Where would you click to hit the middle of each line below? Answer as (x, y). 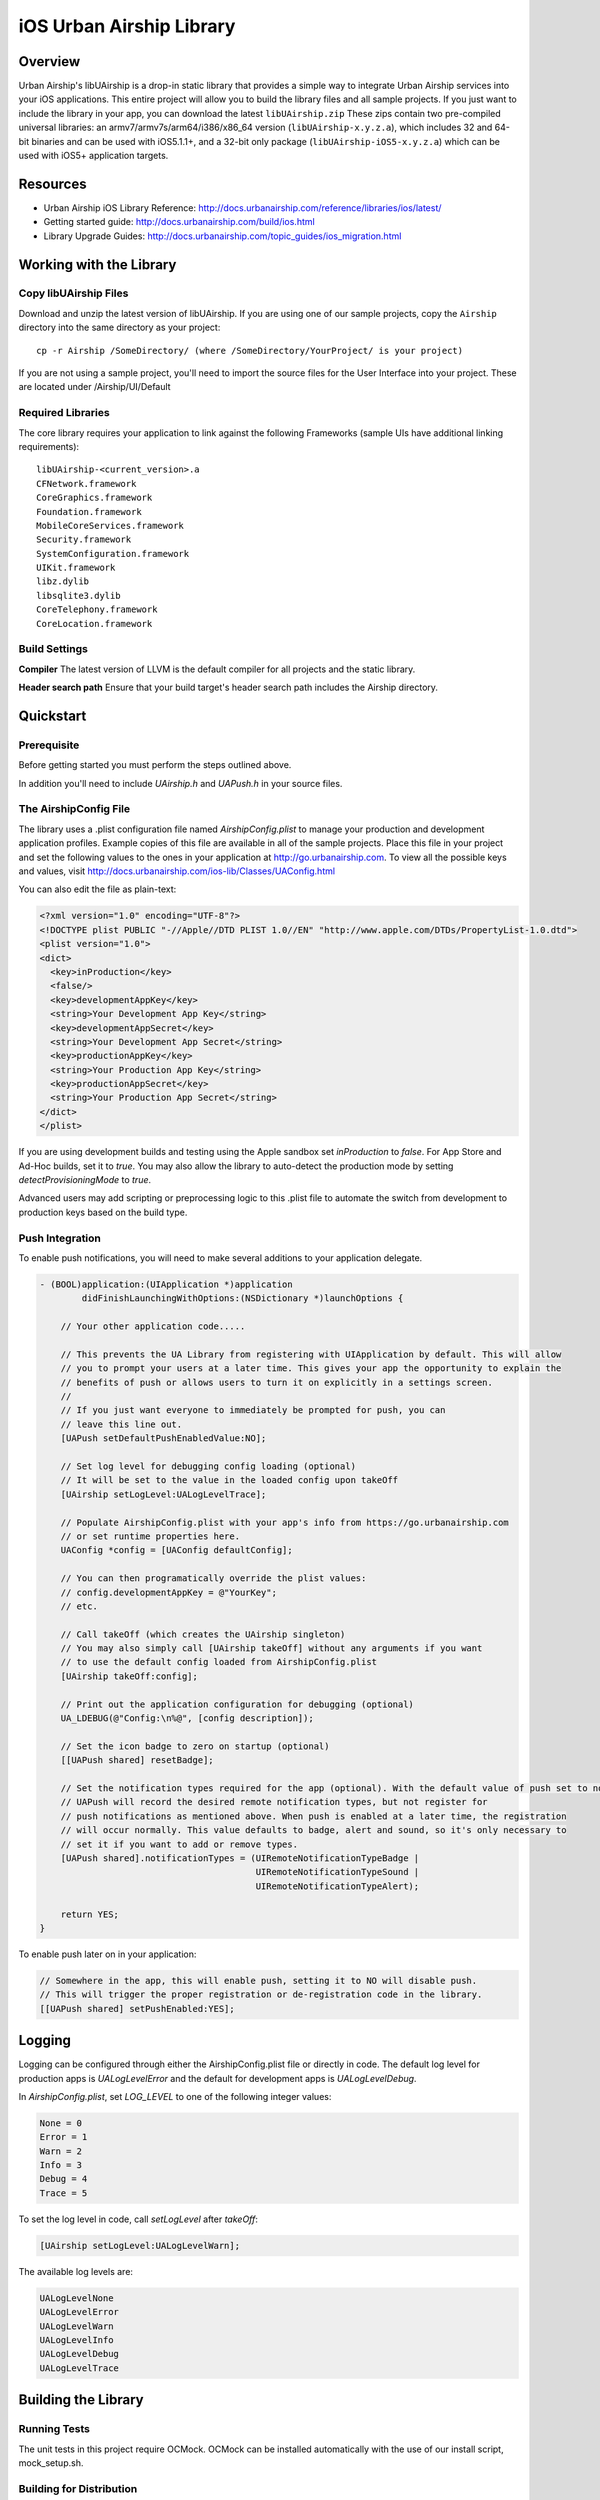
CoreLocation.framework (94, 623)
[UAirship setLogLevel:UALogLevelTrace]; (163, 1494)
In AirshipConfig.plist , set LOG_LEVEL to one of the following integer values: (175, 2096)
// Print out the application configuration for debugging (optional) (237, 1704)
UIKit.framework (76, 568)
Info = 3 (61, 2165)
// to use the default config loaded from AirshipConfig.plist (219, 1662)
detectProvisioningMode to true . (85, 1180)
